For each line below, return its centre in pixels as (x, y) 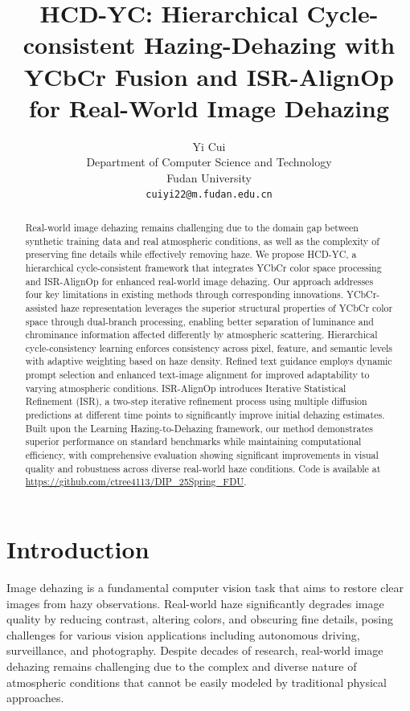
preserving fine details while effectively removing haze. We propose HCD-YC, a (191, 254)
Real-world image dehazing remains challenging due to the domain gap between (192, 227)
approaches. (35, 698)
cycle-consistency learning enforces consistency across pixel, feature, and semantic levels (209, 347)
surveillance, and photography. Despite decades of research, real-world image (195, 650)
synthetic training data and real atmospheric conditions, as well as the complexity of (202, 241)
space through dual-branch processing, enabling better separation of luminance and (199, 321)
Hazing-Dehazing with (269, 45)
